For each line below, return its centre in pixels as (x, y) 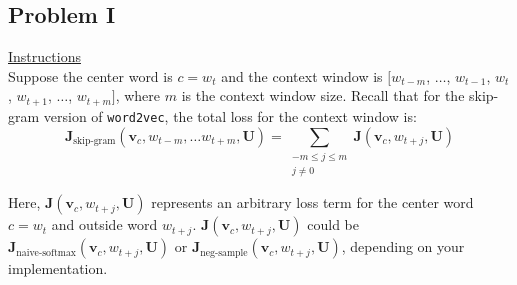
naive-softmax (46, 252)
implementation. (58, 268)
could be (333, 224)
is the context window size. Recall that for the (323, 95)
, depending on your (403, 246)
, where (138, 95)
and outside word (104, 224)
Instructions (44, 56)
